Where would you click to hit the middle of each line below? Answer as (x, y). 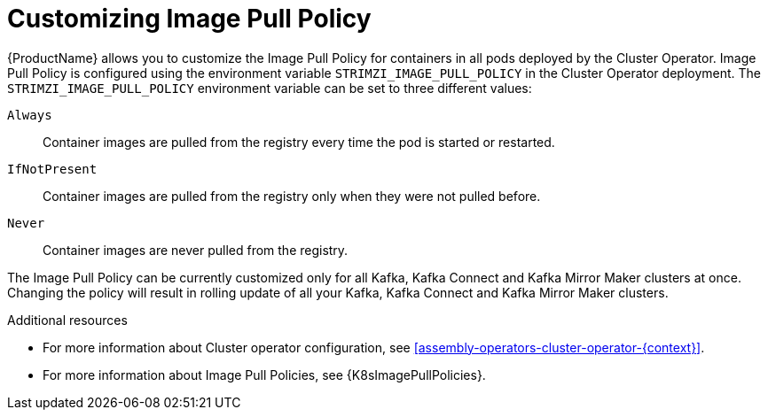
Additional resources (67, 320)
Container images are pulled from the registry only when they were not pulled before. (292, 196)
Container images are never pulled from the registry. (196, 250)
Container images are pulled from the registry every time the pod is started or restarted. (299, 142)
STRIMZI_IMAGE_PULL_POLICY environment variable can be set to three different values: (270, 88)
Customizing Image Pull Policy (189, 19)
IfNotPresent (52, 169)
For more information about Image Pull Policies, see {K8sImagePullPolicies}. (264, 375)
